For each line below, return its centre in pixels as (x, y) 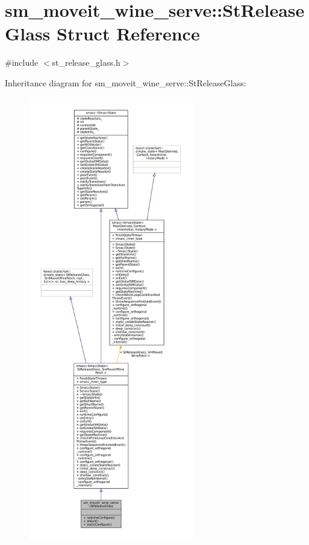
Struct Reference (128, 33)
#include (22, 62)
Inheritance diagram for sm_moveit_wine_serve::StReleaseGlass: (126, 82)
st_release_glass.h (86, 62)
